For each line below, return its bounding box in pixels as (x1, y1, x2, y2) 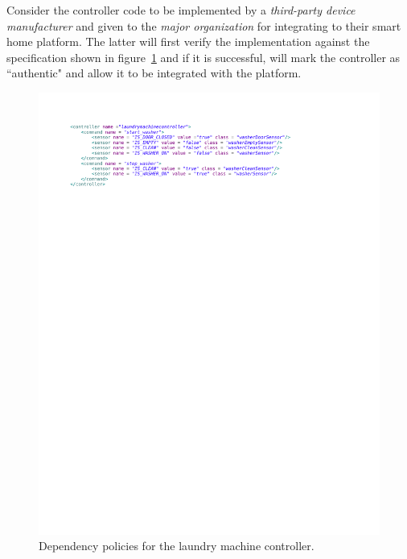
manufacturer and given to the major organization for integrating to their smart (6, 17, 401, 34)
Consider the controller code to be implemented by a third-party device (6, 2, 356, 18)
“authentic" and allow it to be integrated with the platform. (6, 64, 302, 81)
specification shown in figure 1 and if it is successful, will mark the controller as (6, 48, 401, 65)
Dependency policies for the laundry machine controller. (39, 537, 314, 554)
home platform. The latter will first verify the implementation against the (6, 33, 370, 50)
